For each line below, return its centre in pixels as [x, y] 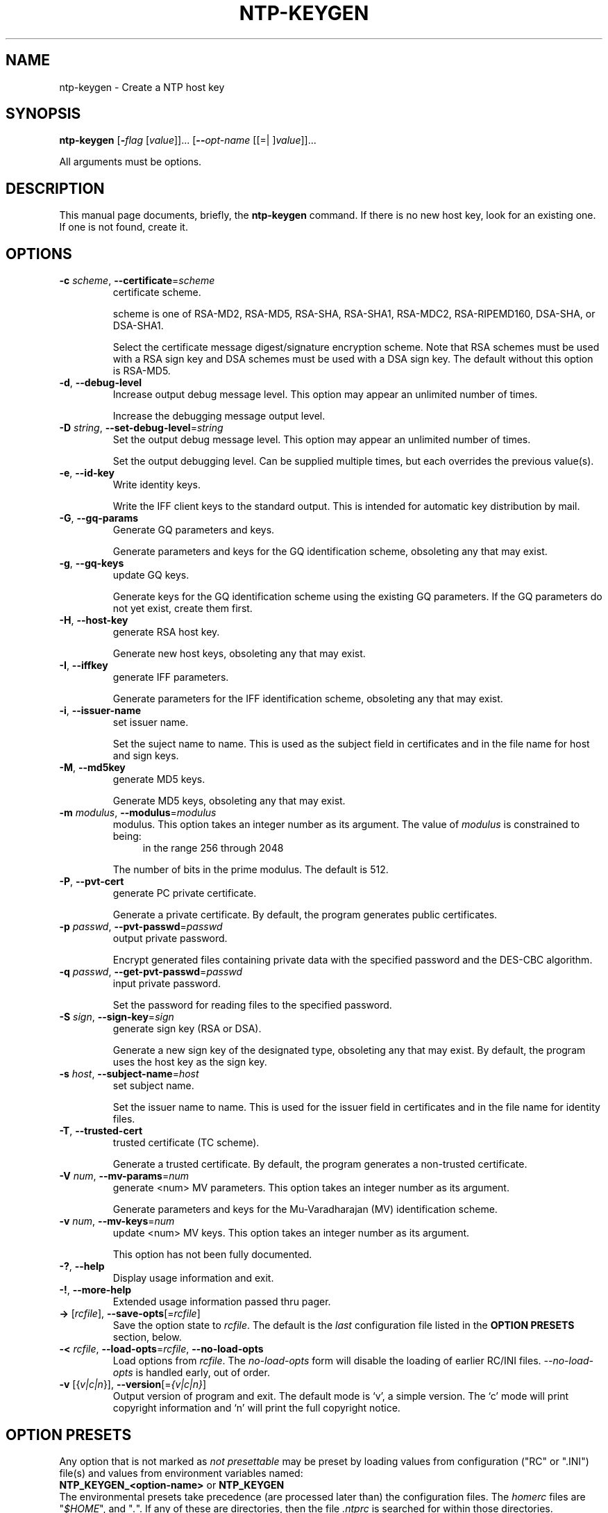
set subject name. [153, 1086]
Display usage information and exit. [193, 1278]
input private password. [167, 984]
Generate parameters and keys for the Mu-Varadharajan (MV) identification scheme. [305, 1209]
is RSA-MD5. [142, 371]
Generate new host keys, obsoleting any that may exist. [239, 654]
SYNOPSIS [43, 114]
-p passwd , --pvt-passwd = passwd [141, 927]
